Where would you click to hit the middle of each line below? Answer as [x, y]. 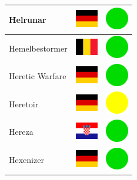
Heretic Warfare [38, 76]
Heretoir [24, 103]
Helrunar [28, 19]
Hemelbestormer [38, 48]
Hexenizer [26, 160]
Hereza [21, 132]
